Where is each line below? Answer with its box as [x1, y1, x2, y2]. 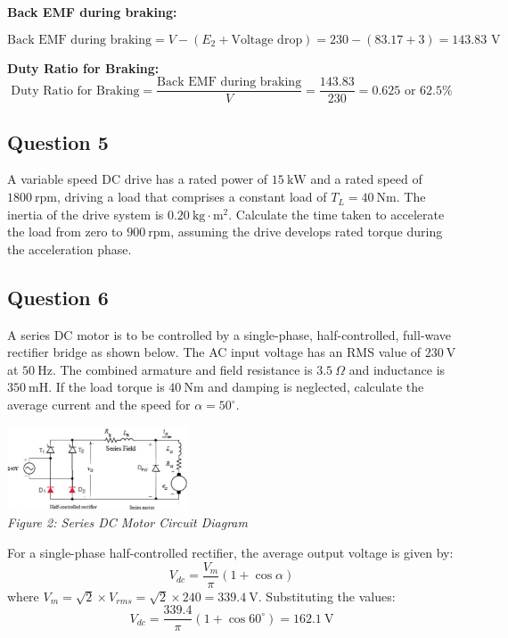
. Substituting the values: [258, 586, 396, 605]
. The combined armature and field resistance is [52, 360, 313, 378]
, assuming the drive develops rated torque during [170, 222, 443, 241]
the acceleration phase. [7, 239, 132, 258]
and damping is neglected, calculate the [208, 377, 424, 396]
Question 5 [7, 128, 109, 155]
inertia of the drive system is [7, 204, 164, 223]
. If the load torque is [48, 377, 165, 396]
